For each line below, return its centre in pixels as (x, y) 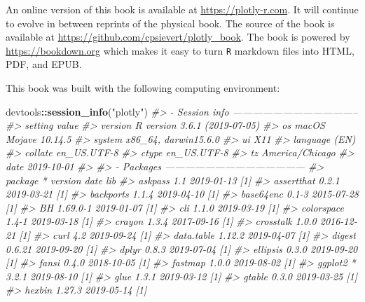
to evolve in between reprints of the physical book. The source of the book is (170, 23)
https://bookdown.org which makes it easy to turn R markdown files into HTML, (180, 50)
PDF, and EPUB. (44, 64)
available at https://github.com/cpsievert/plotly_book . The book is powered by (178, 37)
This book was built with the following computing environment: (143, 88)
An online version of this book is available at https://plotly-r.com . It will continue (182, 9)
